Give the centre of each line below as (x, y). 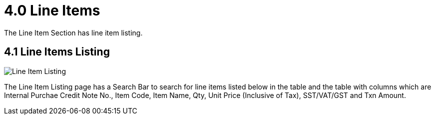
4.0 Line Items (52, 10)
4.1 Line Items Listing (57, 52)
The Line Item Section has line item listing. (73, 32)
